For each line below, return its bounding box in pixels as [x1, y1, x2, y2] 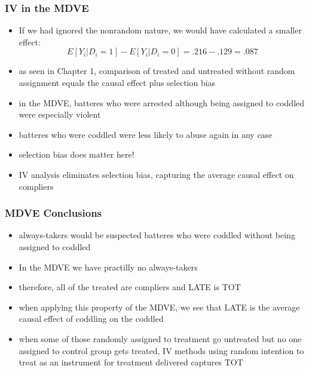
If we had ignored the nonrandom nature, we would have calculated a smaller [19, 24, 302, 36]
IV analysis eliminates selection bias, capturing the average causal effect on [19, 168, 294, 180]
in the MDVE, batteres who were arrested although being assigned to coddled [19, 96, 305, 109]
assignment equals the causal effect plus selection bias [19, 76, 216, 88]
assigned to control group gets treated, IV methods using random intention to [19, 344, 304, 356]
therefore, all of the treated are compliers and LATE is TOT [19, 281, 241, 293]
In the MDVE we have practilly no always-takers [19, 260, 198, 273]
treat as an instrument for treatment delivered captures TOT [19, 356, 243, 368]
